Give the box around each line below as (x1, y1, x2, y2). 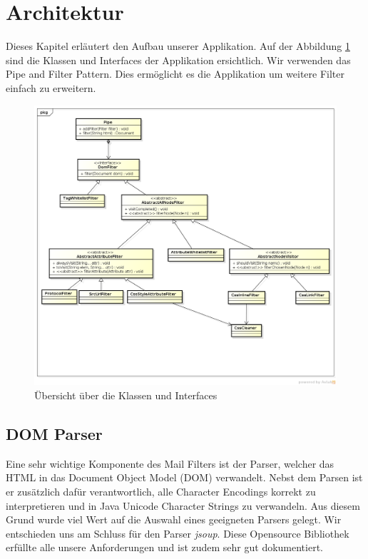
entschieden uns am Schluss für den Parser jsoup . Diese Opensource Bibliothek (6, 525, 349, 540)
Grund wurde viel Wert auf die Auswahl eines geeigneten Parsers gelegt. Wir (6, 512, 342, 527)
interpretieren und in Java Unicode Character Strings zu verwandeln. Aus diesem (6, 498, 360, 513)
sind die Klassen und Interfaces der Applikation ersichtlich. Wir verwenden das (6, 52, 351, 67)
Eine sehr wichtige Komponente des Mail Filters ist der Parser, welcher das (6, 456, 334, 471)
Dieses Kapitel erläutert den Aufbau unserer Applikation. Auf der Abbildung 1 (6, 39, 350, 53)
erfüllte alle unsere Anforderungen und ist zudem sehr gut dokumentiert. (6, 540, 324, 555)
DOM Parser (6, 423, 103, 445)
